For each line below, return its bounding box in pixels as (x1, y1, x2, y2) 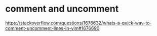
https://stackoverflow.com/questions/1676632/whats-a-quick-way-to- (5, 20, 152, 26)
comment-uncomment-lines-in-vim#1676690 (5, 25, 100, 31)
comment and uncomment (5, 3, 119, 15)
